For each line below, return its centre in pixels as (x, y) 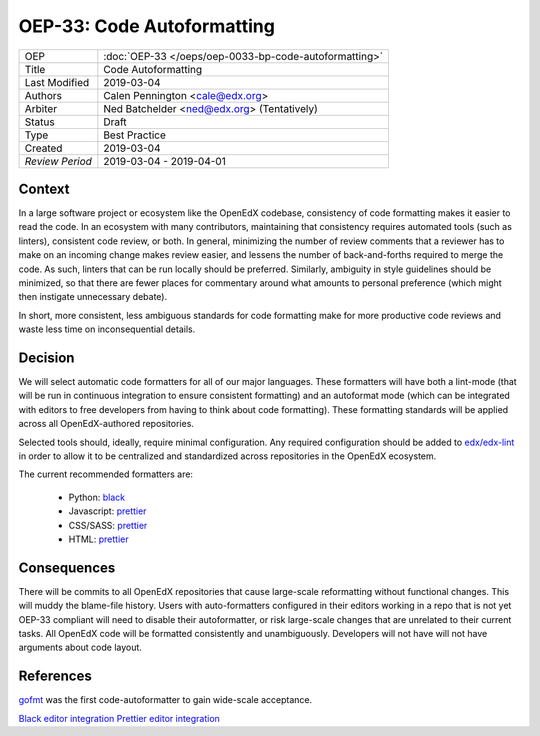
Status (39, 122)
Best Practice (135, 135)
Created (43, 148)
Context (44, 188)
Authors (43, 95)
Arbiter (41, 108)
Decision (46, 358)
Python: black (97, 497)
